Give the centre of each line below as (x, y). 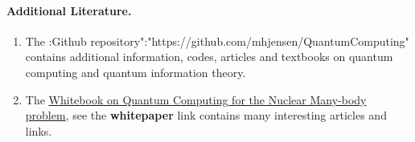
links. (39, 130)
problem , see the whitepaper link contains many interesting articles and (206, 115)
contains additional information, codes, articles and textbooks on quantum (209, 57)
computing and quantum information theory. (136, 72)
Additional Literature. (69, 10)
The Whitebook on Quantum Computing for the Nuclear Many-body (196, 99)
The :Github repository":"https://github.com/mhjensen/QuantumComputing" (217, 41)
